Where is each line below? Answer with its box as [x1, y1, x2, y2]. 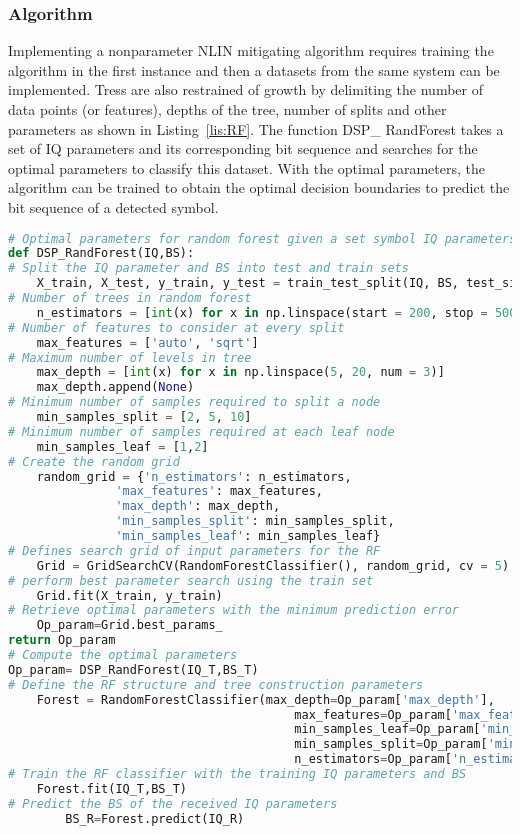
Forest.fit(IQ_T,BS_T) [36, 781, 187, 796]
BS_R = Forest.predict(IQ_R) [65, 811, 245, 826]
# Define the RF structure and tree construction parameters [8, 677, 424, 692]
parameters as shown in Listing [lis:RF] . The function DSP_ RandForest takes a [8, 118, 504, 139]
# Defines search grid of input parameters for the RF [8, 543, 381, 558]
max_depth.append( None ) [36, 380, 195, 395]
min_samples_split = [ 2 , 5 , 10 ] [36, 410, 252, 425]
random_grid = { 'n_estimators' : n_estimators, [36, 469, 352, 484]
